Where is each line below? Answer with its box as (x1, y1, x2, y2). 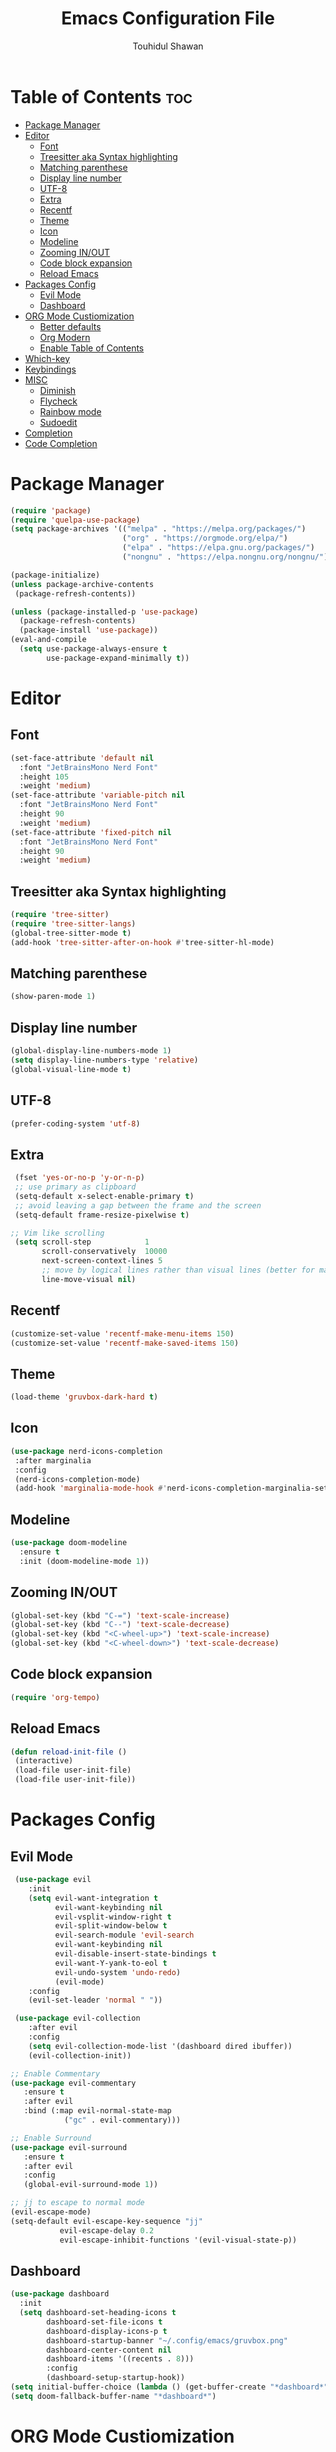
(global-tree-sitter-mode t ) (10, 928, 132, 938)
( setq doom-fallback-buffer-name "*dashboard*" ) (10, 2391, 217, 2401)
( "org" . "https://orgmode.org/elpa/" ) (121, 533, 288, 544)
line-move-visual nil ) (41, 1274, 137, 1284)
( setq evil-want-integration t (28, 1893, 159, 1903)
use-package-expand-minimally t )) (46, 653, 190, 663)
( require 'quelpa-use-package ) (10, 515, 141, 525)
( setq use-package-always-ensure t (19, 644, 168, 654)
